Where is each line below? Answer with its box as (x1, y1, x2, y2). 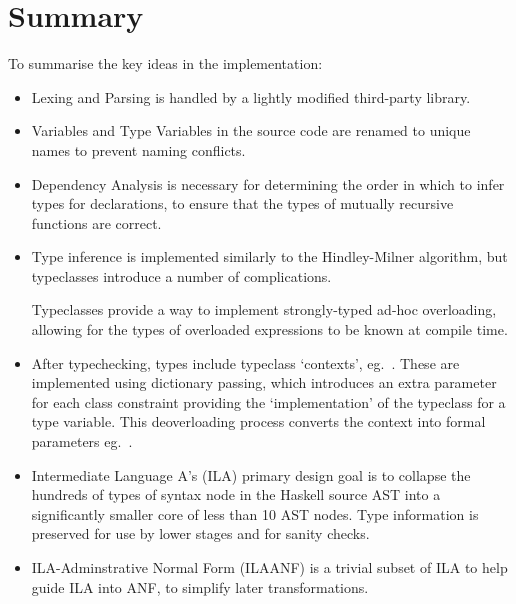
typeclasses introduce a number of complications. (31, 265, 332, 286)
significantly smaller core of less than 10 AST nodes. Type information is (31, 503, 479, 524)
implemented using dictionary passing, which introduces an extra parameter (31, 372, 497, 393)
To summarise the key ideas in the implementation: (8, 53, 323, 74)
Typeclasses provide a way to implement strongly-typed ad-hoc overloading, (31, 299, 497, 320)
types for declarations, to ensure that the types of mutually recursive (31, 193, 454, 214)
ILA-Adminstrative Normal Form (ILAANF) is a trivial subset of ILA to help (31, 557, 508, 577)
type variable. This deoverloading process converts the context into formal (31, 411, 486, 432)
